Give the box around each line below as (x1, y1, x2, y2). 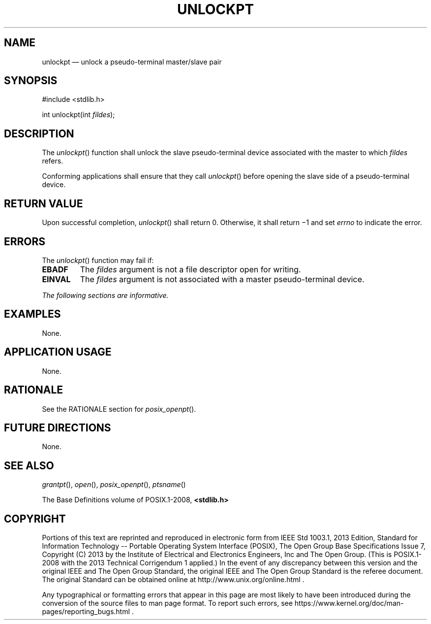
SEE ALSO (4, 459, 54, 472)
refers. (42, 157, 63, 165)
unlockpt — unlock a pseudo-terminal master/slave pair (42, 57, 222, 66)
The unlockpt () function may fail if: (42, 256, 154, 264)
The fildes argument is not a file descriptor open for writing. (80, 264, 301, 274)
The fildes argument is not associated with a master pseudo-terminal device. (80, 274, 365, 284)
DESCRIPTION (4, 127, 74, 140)
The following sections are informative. (42, 291, 169, 299)
